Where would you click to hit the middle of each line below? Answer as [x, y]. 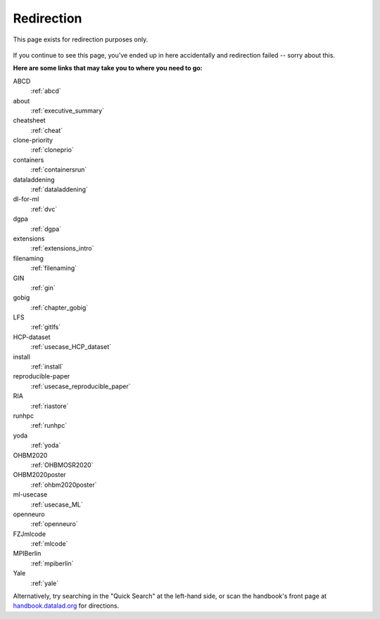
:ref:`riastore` [50, 406]
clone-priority [33, 140]
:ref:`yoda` [46, 445]
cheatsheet [29, 120]
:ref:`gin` [43, 288]
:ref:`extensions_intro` [62, 248]
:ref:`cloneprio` [52, 150]
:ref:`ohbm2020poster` [64, 485]
